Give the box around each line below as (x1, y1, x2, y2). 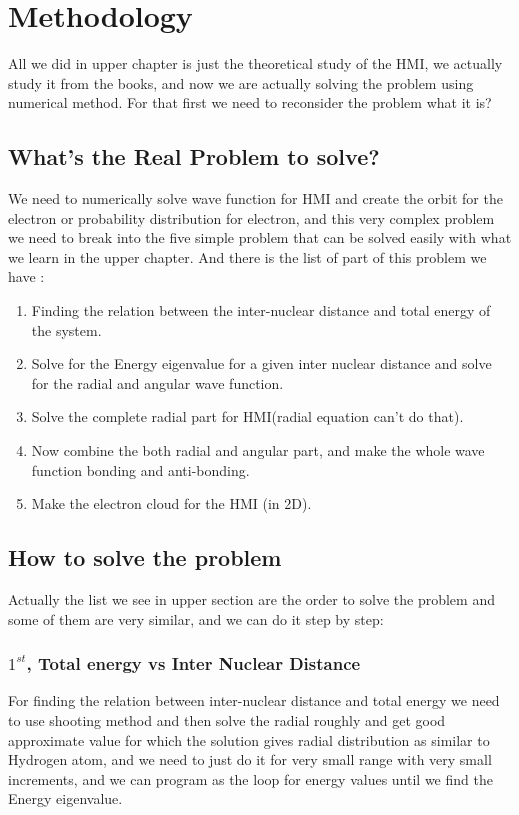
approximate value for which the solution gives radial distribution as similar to (8, 729, 490, 750)
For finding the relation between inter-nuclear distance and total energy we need (8, 690, 500, 711)
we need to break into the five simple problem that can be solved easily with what (8, 227, 512, 248)
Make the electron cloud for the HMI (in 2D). (31, 493, 312, 514)
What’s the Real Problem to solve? (8, 141, 380, 172)
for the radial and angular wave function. (31, 372, 284, 393)
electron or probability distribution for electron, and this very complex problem (8, 207, 495, 228)
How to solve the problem (8, 542, 282, 573)
